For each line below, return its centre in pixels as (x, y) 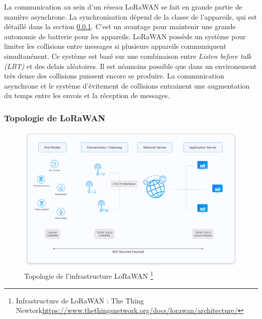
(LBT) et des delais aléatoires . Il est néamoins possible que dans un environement (130, 66)
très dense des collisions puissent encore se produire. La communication (114, 76)
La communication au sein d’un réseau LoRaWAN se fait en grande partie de (123, 7)
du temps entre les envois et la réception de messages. (87, 95)
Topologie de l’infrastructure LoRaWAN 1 (89, 275)
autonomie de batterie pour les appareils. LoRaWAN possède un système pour (125, 36)
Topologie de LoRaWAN (55, 117)
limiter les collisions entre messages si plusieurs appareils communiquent (115, 46)
